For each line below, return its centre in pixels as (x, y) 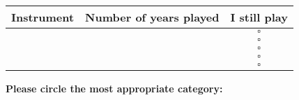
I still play (259, 17)
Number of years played (152, 17)
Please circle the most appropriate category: (114, 88)
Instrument (43, 17)
